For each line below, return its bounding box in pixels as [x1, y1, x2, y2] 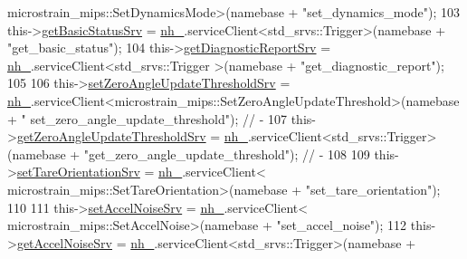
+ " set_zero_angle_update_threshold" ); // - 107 [7, 109, 288, 128]
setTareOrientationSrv [16, 162, 140, 181]
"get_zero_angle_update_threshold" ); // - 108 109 [83, 144, 370, 163]
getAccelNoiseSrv [16, 233, 113, 252]
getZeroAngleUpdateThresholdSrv [16, 127, 206, 146]
